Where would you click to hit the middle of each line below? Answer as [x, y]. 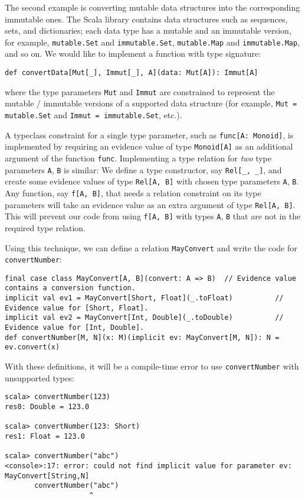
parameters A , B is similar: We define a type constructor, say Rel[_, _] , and [143, 169]
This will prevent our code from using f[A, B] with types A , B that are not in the [153, 216]
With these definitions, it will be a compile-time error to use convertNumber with [152, 366]
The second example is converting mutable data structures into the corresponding [152, 7]
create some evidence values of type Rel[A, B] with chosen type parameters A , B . [152, 181]
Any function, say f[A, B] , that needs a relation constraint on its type [133, 192]
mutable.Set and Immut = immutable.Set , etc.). [94, 115]
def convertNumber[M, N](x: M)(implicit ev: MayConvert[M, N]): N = [142, 337]
